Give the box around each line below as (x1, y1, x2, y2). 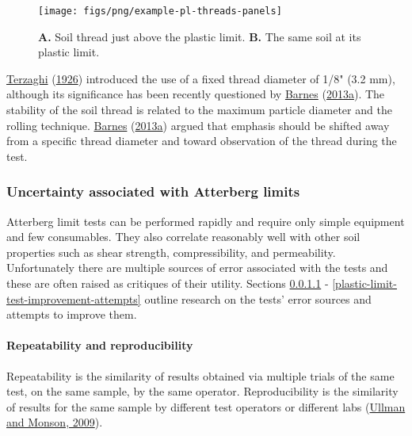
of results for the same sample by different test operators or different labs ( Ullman (6, 398, 406, 415)
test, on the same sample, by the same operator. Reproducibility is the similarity (6, 383, 399, 400)
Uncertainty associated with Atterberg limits (6, 182, 300, 201)
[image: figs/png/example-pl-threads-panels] (38, 6, 282, 17)
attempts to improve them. (6, 306, 137, 323)
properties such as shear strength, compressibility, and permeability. (6, 243, 336, 260)
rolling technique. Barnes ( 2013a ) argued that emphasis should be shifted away (6, 117, 390, 133)
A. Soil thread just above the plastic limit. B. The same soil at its (38, 28, 361, 44)
